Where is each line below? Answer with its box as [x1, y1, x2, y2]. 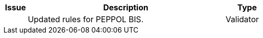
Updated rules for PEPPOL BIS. [27, 14, 143, 24]
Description [103, 2, 148, 12]
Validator [226, 14, 259, 24]
